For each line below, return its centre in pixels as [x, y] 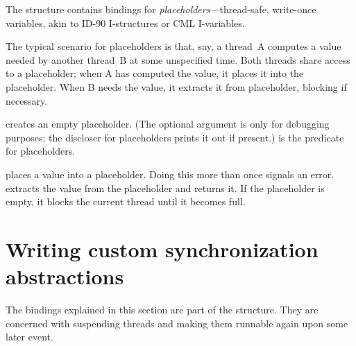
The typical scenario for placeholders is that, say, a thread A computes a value [173, 46]
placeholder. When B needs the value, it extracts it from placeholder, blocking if [176, 86]
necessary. [27, 100]
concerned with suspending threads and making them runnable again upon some [177, 323]
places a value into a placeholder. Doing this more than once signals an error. [170, 174]
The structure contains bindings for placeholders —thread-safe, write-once [161, 9]
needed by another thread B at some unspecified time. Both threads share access [178, 59]
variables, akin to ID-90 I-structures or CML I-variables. [125, 23]
